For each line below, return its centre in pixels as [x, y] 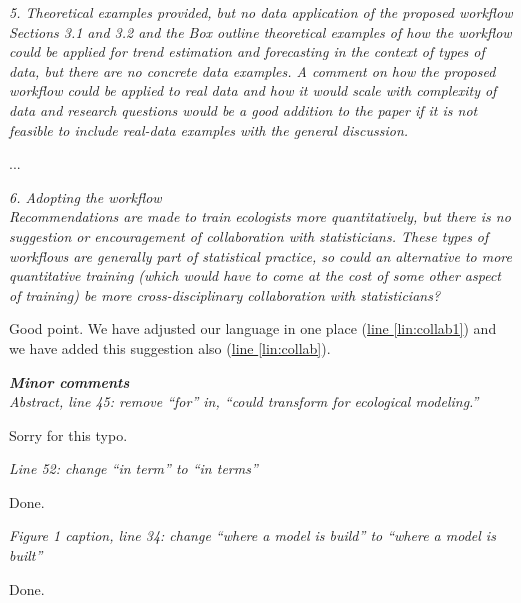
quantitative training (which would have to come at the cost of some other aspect [255, 275]
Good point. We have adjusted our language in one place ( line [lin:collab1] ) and [253, 328]
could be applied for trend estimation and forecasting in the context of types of [247, 51]
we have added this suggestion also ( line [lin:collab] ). [170, 347]
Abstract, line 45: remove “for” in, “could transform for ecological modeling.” [244, 401]
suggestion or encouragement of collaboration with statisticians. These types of [249, 235]
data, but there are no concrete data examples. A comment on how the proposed [252, 70]
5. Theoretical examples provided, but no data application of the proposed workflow [261, 12]
